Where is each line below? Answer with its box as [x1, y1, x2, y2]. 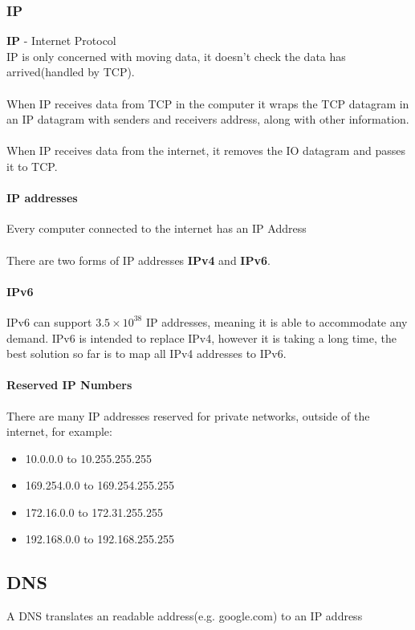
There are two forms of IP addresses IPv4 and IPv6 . [6, 251, 271, 268]
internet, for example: [6, 423, 112, 440]
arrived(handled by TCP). [6, 63, 135, 80]
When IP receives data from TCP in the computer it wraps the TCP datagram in [6, 95, 409, 112]
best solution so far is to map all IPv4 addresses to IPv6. [6, 345, 287, 362]
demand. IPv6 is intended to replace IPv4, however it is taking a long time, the [6, 329, 397, 346]
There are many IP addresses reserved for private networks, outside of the [6, 407, 370, 424]
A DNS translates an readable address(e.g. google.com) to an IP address [6, 608, 363, 624]
